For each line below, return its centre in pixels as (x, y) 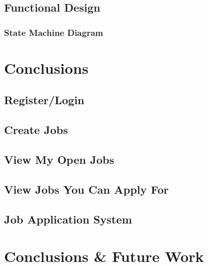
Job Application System (68, 219)
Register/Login (44, 100)
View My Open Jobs (59, 159)
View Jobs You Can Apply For (87, 189)
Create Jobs (36, 130)
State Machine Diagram (54, 32)
